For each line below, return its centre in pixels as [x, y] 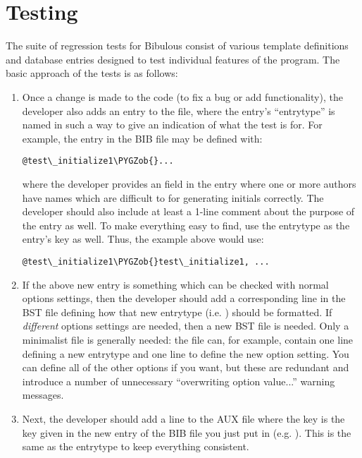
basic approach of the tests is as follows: [92, 73]
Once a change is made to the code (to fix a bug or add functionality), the [182, 96]
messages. [43, 395]
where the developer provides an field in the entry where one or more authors [189, 183]
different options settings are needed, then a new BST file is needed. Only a [186, 326]
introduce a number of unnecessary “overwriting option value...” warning [179, 381]
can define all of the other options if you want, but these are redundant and [186, 367]
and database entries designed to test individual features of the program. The [173, 59]
